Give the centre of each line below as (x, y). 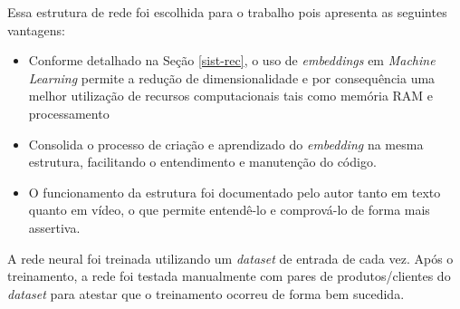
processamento (69, 113)
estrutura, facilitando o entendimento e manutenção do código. (202, 162)
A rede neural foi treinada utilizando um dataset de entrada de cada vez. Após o (230, 258)
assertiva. (54, 227)
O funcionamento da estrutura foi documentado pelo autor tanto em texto (235, 192)
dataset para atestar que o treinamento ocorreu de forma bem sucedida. (206, 293)
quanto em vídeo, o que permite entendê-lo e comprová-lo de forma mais (229, 210)
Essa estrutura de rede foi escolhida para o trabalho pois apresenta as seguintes (227, 12)
